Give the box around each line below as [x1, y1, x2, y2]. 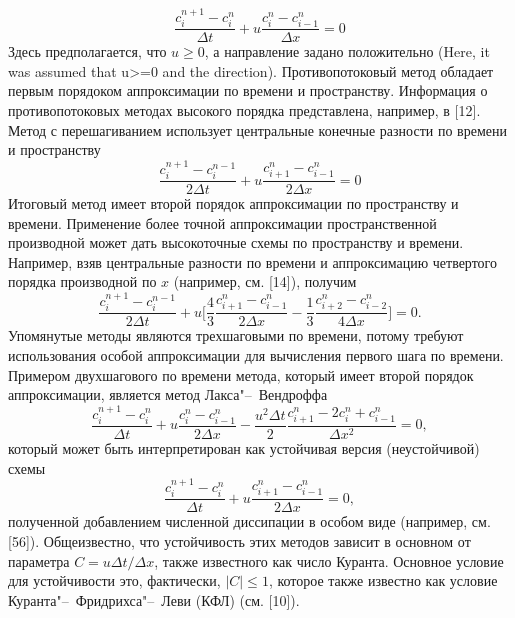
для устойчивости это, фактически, [8, 570, 221, 591]
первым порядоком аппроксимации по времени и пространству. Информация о [8, 80, 488, 101]
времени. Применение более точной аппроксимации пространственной [8, 212, 437, 233]
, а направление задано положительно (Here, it [204, 41, 490, 62]
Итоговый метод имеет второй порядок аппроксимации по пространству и [8, 193, 459, 214]
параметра [8, 550, 70, 571]
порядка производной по [8, 271, 157, 292]
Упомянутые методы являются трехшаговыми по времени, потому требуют [8, 325, 464, 346]
